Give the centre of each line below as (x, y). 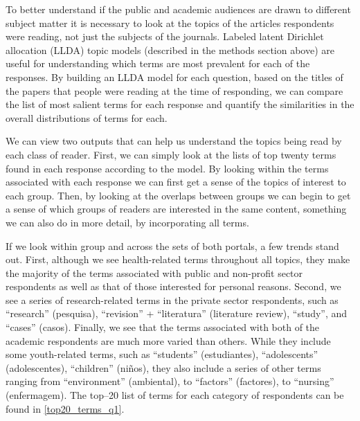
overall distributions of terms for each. (87, 117)
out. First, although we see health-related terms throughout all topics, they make (178, 259)
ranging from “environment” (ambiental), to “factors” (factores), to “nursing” (170, 381)
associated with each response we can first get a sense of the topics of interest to (176, 182)
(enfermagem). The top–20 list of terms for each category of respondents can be (175, 395)
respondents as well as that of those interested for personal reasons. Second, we (173, 286)
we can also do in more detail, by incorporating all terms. (127, 222)
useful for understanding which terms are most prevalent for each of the (158, 63)
